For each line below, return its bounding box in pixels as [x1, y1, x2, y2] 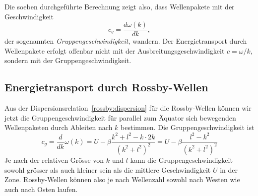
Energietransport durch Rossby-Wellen [4, 79, 208, 95]
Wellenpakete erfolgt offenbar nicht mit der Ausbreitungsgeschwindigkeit [4, 45, 225, 56]
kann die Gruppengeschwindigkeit [130, 154, 233, 165]
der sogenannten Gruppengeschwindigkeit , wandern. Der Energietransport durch [4, 36, 247, 46]
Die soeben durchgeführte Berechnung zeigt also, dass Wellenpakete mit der [4, 1, 235, 11]
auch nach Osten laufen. [4, 184, 78, 194]
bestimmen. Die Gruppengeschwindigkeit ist [121, 122, 255, 132]
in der [220, 164, 238, 175]
